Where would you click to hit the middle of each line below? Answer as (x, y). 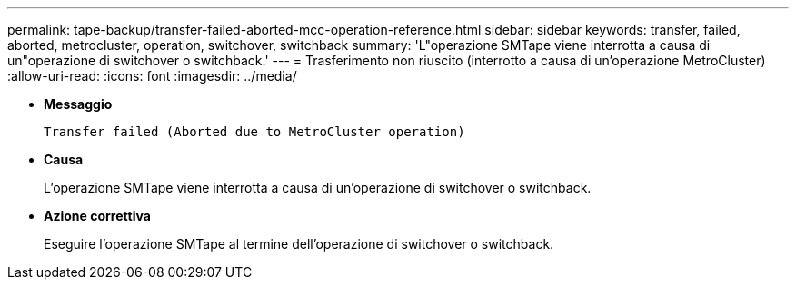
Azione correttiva (97, 216)
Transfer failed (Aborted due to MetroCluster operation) (254, 132)
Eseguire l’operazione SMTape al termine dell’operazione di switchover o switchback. (299, 244)
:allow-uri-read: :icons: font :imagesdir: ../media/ (152, 76)
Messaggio (78, 104)
